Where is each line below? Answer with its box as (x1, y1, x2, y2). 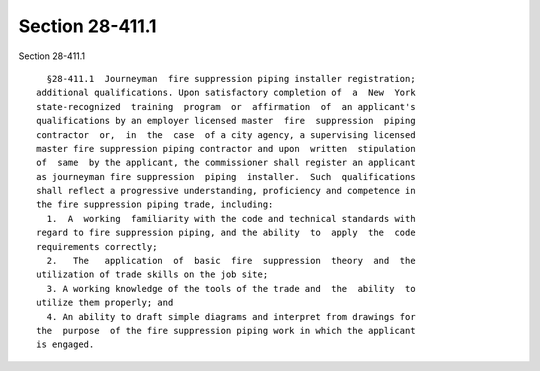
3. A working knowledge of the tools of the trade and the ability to (46, 283, 416, 294)
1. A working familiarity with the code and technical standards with (46, 213, 416, 224)
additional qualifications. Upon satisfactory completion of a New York (36, 87, 416, 99)
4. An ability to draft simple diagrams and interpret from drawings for (46, 311, 416, 322)
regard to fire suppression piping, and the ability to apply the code (36, 227, 416, 239)
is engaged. (36, 339, 95, 350)
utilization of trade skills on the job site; (36, 269, 269, 280)
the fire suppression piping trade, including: (36, 199, 274, 210)
